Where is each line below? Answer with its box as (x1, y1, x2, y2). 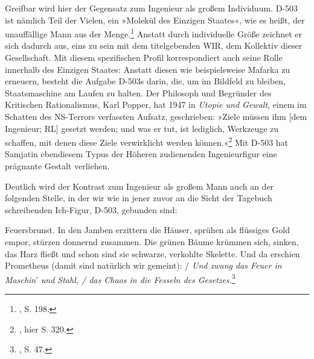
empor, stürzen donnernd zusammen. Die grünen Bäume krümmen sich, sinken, (5, 236, 299, 248)
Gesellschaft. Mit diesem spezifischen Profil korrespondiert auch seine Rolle (5, 51, 283, 64)
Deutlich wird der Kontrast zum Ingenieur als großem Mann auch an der (5, 179, 274, 192)
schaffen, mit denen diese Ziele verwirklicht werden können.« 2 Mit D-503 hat (5, 134, 289, 148)
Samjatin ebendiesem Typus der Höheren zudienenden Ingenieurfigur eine (5, 148, 277, 160)
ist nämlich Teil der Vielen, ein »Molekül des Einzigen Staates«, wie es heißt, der (5, 13, 305, 26)
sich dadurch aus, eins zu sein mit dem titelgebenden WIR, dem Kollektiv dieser (5, 39, 303, 52)
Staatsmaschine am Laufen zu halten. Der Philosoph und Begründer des (5, 86, 272, 99)
